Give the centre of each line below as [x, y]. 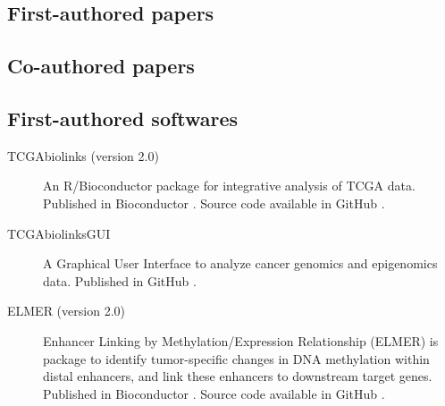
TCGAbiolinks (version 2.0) [83, 155]
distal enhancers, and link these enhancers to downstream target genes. [238, 376]
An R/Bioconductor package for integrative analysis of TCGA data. [229, 186]
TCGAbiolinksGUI [59, 233]
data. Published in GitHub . [120, 280]
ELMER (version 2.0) [66, 311]
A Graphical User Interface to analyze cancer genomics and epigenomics [240, 263]
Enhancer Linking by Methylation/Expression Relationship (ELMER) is [241, 340]
